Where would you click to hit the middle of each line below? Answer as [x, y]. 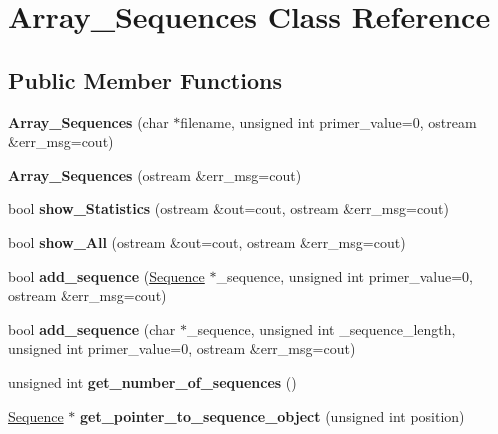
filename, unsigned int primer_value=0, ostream [328, 121]
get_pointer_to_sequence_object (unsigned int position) [272, 415]
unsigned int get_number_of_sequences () [152, 381]
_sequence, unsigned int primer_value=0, [344, 275]
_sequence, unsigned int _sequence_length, [321, 328]
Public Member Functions [145, 79]
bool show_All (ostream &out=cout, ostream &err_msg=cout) [207, 241]
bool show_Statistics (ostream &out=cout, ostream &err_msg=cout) [228, 208]
